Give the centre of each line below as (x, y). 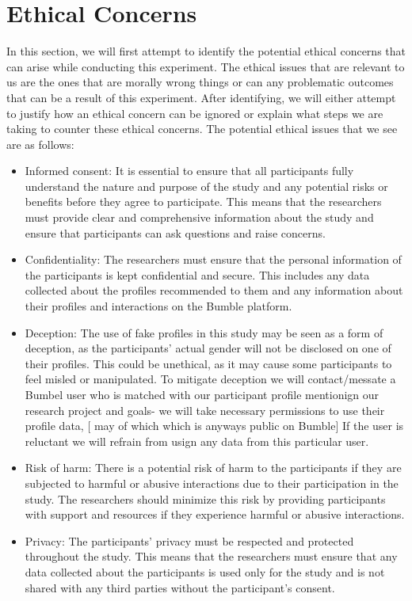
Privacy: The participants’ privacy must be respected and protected (189, 540)
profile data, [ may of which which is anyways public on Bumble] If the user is (214, 426)
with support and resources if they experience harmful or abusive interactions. (215, 514)
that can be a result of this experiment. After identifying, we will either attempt (201, 97)
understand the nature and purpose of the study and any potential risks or (206, 186)
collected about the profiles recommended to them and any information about (214, 290)
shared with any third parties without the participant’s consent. (180, 587)
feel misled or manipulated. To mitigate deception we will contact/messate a (210, 379)
